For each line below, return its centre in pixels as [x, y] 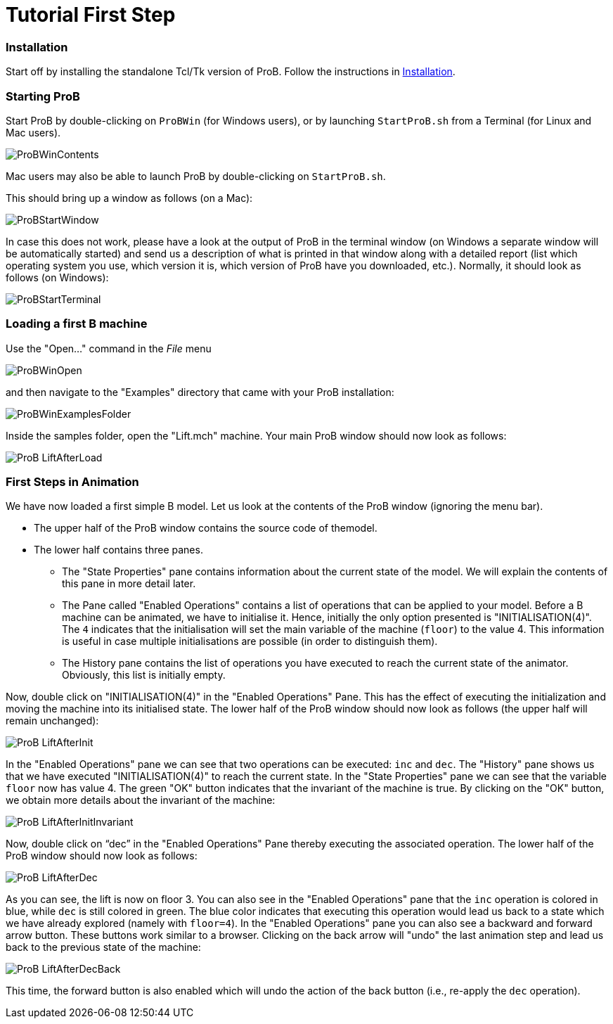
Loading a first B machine [77, 324]
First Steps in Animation [72, 482]
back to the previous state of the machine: [103, 947]
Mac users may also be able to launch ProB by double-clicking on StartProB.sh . [196, 176]
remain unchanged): [52, 721]
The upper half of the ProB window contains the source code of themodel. [206, 528]
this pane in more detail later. [129, 584]
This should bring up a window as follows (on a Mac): [129, 198]
